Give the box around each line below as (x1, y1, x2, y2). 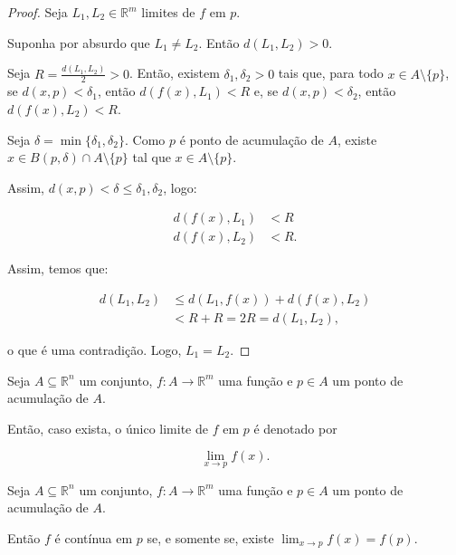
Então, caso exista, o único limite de (7, 418, 208, 437)
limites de (141, 3, 195, 21)
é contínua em (54, 528, 133, 547)
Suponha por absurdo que (7, 33, 150, 52)
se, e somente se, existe (147, 528, 274, 547)
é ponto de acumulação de (179, 129, 324, 148)
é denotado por (253, 418, 337, 437)
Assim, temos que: (7, 259, 109, 278)
